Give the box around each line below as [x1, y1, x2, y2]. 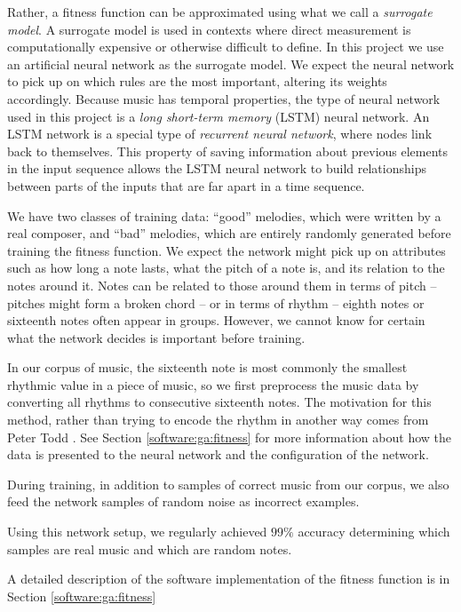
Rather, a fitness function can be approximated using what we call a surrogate [7, 3, 433, 20]
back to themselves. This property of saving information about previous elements [7, 141, 449, 160]
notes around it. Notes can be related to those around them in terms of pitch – [7, 275, 437, 294]
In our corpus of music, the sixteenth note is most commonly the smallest [7, 358, 408, 377]
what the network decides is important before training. [7, 328, 306, 346]
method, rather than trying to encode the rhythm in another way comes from [7, 410, 429, 429]
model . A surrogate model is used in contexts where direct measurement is [7, 20, 411, 38]
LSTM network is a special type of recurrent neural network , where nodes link [7, 124, 433, 143]
